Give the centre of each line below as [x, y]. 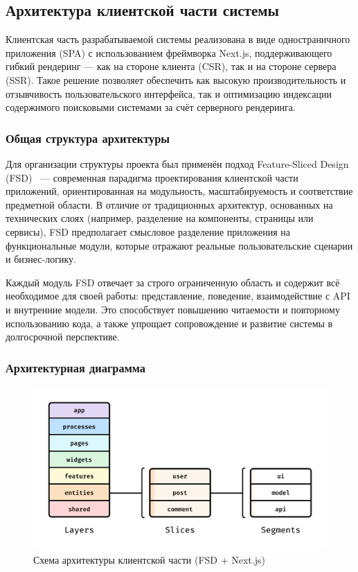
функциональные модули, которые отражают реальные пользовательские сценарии [179, 245]
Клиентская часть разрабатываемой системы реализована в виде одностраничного [178, 39]
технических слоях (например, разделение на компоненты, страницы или [160, 218]
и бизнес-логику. [41, 259]
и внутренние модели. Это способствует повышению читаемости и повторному [173, 309]
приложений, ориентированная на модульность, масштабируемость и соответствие [179, 191]
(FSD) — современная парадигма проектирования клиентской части [152, 177]
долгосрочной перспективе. [63, 337]
